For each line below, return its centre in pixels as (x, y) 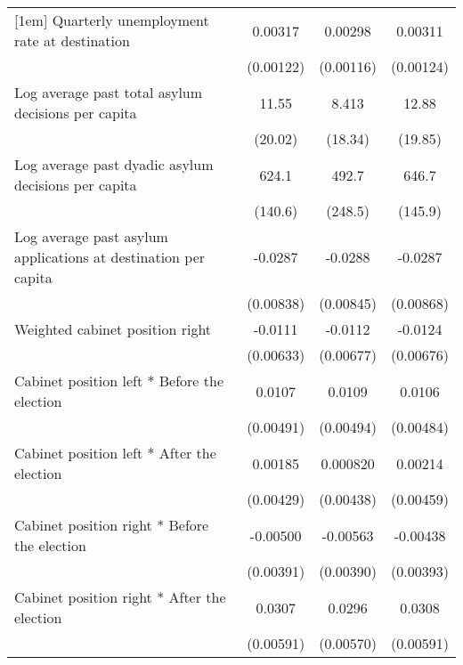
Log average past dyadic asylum (114, 164)
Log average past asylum (91, 236)
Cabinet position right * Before (112, 525)
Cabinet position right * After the (120, 597)
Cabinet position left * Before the (119, 381)
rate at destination (72, 41)
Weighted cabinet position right (113, 329)
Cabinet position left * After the (115, 453)
